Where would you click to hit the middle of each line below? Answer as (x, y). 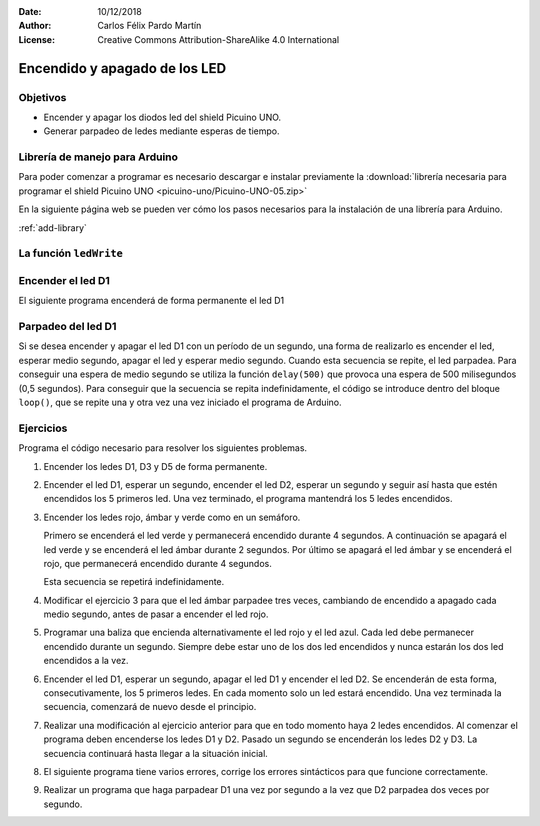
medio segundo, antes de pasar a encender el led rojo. (156, 614)
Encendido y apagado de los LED (122, 68)
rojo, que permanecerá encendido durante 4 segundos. (157, 563)
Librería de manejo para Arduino (98, 157)
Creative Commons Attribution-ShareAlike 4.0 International (218, 39)
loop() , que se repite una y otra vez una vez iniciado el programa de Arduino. (180, 402)
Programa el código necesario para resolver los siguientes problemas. (163, 448)
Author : (35, 26)
